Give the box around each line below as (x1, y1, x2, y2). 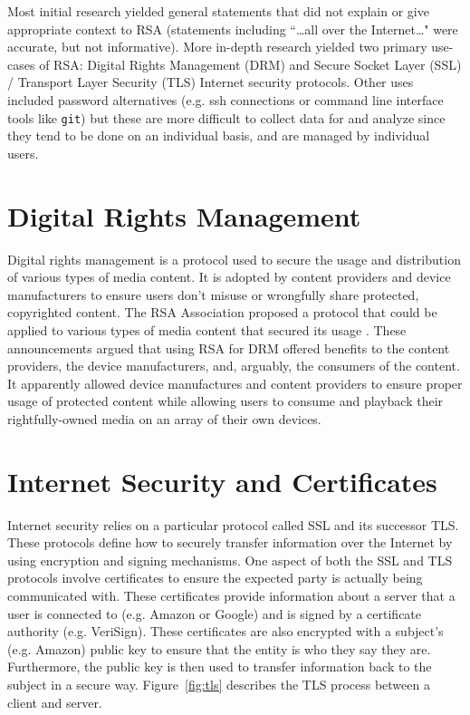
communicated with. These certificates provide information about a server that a (7, 585, 456, 604)
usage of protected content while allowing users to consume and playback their (7, 391, 444, 411)
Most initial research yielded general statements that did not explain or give (7, 2, 429, 20)
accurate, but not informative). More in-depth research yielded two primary (7, 37, 427, 56)
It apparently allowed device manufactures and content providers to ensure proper (7, 373, 463, 392)
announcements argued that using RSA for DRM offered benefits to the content (7, 338, 450, 357)
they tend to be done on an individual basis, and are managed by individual (7, 126, 430, 145)
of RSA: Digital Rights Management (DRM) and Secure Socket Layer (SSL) (39, 54, 462, 73)
